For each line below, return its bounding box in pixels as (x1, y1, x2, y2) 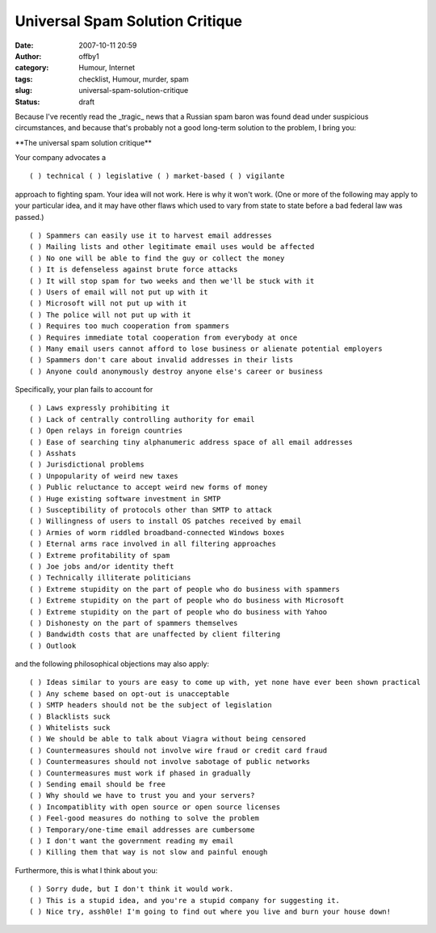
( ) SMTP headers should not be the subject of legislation (29, 700, 272, 710)
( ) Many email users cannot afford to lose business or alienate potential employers (29, 344, 383, 353)
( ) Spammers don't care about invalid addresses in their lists (29, 356, 294, 365)
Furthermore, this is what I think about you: (15, 865, 158, 875)
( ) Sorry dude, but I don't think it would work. (29, 884, 234, 893)
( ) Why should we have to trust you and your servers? (29, 791, 255, 800)
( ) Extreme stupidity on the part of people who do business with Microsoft (29, 596, 345, 606)
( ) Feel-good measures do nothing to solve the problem (29, 813, 260, 823)
